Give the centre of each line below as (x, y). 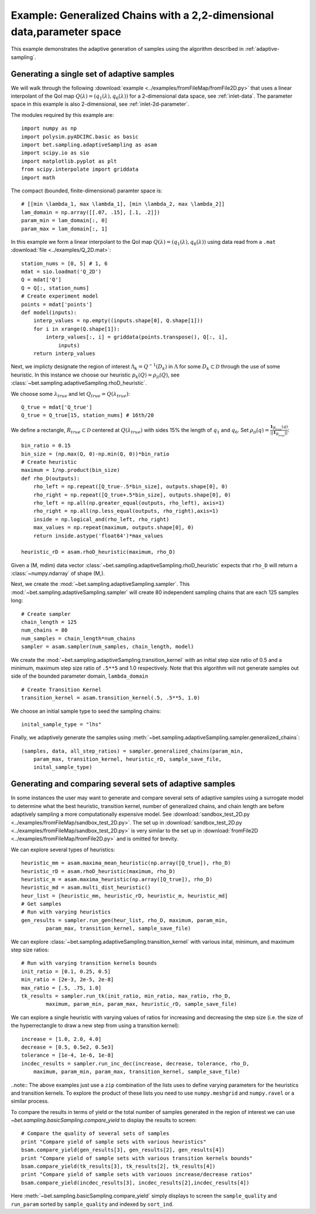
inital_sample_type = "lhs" (61, 724)
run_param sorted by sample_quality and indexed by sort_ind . (92, 1204)
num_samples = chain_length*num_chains (78, 638)
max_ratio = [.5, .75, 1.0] (61, 988)
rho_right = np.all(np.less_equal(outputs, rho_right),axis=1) (126, 511)
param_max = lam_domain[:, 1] (65, 229)
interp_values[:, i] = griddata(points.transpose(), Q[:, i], (137, 337)
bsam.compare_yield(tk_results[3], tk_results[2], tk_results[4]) (118, 1166)
